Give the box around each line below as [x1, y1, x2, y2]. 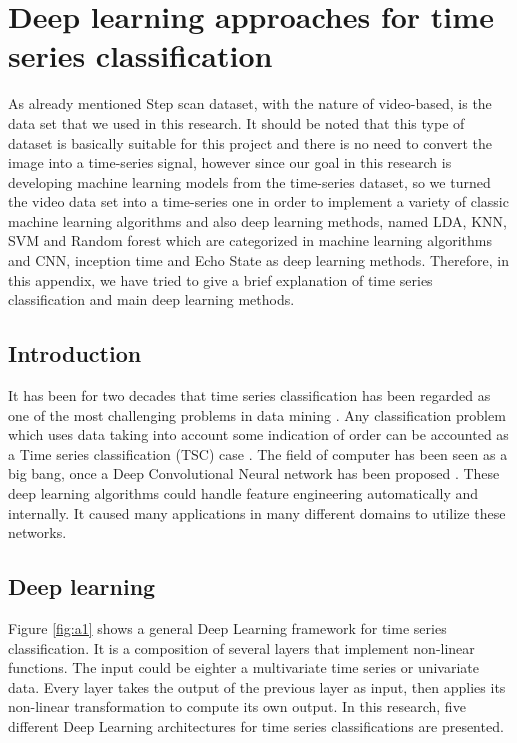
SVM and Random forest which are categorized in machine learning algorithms [8, 230, 492, 251]
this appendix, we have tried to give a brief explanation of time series [8, 269, 433, 290]
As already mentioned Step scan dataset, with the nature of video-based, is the [8, 93, 492, 114]
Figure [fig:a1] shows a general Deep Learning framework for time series [8, 618, 447, 638]
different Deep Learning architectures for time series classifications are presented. [8, 715, 504, 736]
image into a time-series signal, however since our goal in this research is [8, 152, 452, 173]
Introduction [8, 338, 142, 369]
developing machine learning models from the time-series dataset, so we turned [8, 171, 491, 192]
